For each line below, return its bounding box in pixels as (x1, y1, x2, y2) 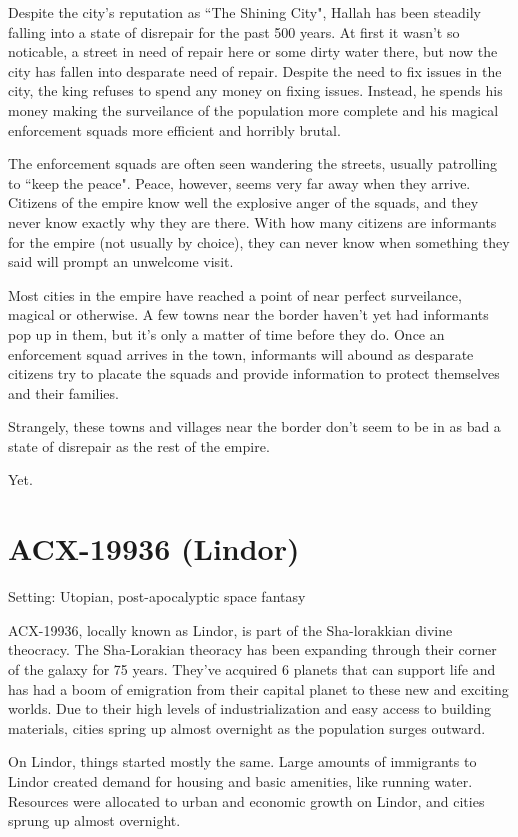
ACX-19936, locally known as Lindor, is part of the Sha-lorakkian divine (8, 619, 453, 640)
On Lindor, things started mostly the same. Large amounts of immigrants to (8, 751, 477, 772)
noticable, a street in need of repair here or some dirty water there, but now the (8, 41, 498, 62)
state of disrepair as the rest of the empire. (8, 435, 270, 456)
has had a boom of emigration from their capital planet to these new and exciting (8, 678, 509, 699)
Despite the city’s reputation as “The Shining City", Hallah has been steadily (8, 2, 481, 22)
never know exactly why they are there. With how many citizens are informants (8, 211, 497, 232)
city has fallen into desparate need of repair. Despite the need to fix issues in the (8, 60, 502, 81)
